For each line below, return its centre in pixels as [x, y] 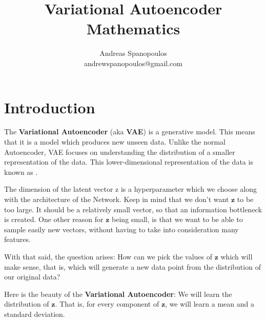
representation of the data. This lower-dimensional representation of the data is [129, 162]
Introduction [50, 107]
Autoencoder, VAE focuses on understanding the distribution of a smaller [120, 152]
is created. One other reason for [54, 219]
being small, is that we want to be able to [177, 219]
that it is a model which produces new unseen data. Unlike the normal [115, 142]
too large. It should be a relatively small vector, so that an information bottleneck [133, 209]
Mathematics [133, 28]
